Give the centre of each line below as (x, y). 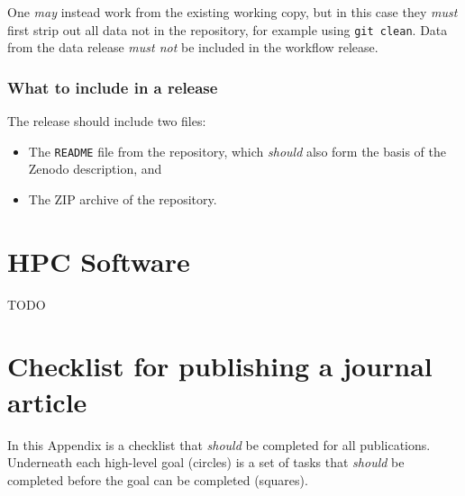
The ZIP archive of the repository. (123, 198)
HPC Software (99, 261)
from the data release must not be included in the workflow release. (193, 47)
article (47, 401)
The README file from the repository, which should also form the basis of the (237, 151)
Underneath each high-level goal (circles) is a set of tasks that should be (206, 462)
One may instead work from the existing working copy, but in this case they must (232, 12)
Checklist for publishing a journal (220, 366)
